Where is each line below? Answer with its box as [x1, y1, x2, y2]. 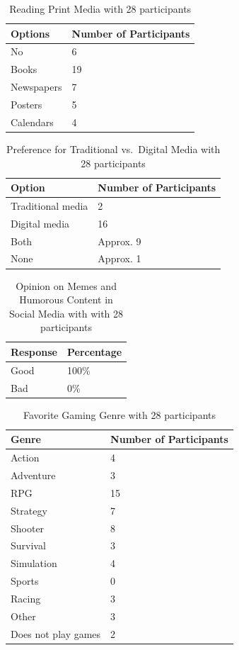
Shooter [11, 520, 45, 535]
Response [11, 344, 57, 359]
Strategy [11, 503, 47, 517]
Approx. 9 [98, 233, 141, 248]
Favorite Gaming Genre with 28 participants [23, 407, 216, 422]
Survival [11, 538, 46, 553]
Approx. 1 [98, 251, 141, 266]
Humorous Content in [19, 292, 113, 307]
